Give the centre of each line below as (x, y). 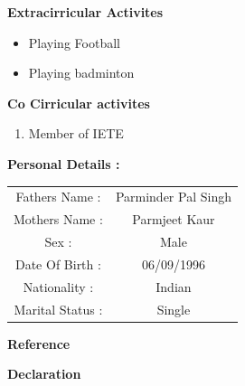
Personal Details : (64, 163)
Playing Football (74, 42)
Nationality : (58, 286)
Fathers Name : (58, 197)
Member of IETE (76, 133)
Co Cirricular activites (79, 103)
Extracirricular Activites (85, 12)
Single (174, 309)
